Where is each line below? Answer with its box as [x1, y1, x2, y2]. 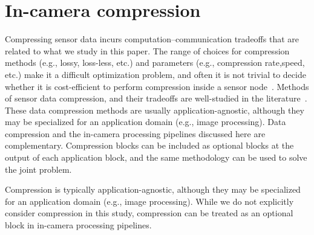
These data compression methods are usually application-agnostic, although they [5, 103, 304, 116]
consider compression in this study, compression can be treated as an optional [5, 207, 293, 219]
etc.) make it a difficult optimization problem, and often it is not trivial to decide [5, 68, 306, 80]
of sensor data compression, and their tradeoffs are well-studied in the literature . [5, 92, 307, 105]
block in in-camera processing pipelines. [5, 219, 152, 231]
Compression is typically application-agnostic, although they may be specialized [5, 183, 301, 196]
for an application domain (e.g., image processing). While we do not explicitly [5, 195, 294, 207]
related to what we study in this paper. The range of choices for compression [5, 44, 290, 57]
